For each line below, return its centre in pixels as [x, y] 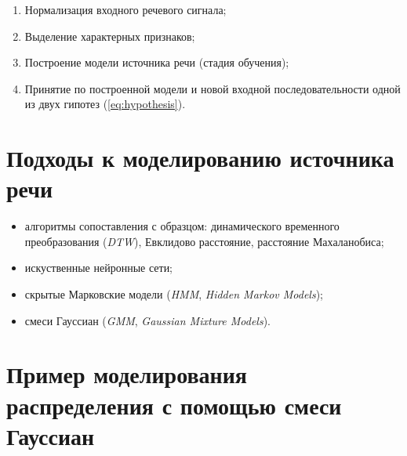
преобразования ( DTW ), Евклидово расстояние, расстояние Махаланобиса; [204, 241]
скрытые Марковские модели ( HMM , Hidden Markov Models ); [174, 294]
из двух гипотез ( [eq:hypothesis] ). [105, 104]
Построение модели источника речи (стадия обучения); [157, 62]
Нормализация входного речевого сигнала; [125, 9]
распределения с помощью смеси [174, 405]
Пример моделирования [127, 374]
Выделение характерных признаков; [110, 36]
